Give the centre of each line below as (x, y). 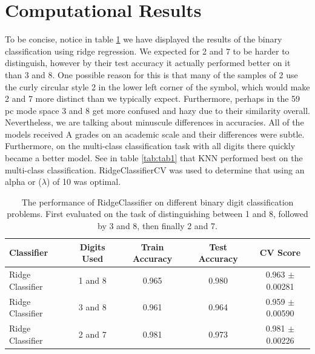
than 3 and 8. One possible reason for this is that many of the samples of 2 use (151, 74)
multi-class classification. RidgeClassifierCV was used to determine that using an (155, 169)
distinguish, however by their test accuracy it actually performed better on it (148, 63)
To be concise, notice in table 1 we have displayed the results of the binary (144, 39)
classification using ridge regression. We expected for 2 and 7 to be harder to (147, 51)
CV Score (280, 252)
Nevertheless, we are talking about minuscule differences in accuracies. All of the (154, 122)
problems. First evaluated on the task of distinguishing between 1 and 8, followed (157, 214)
